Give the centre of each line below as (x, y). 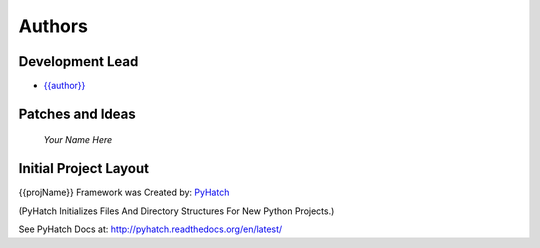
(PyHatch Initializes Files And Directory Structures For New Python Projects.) (176, 211)
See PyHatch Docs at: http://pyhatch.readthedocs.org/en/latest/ (150, 229)
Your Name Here (78, 140)
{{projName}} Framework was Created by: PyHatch (124, 192)
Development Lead (78, 61)
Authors (53, 26)
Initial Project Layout (84, 168)
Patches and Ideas (77, 113)
